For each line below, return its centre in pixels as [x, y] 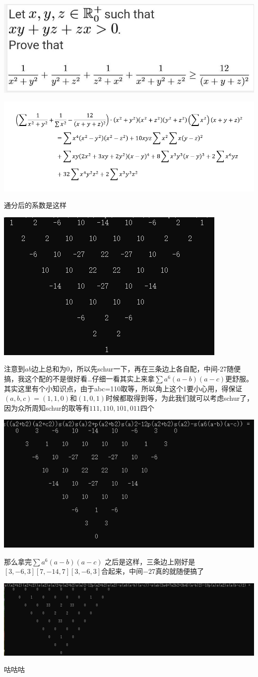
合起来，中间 [122, 571]
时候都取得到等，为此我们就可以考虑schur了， [179, 398]
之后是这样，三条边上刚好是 [150, 561]
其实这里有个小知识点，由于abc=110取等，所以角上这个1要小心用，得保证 [123, 388]
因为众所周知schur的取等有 [47, 407]
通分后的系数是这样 [35, 205]
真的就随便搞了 [180, 571]
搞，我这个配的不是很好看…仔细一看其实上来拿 [79, 379]
